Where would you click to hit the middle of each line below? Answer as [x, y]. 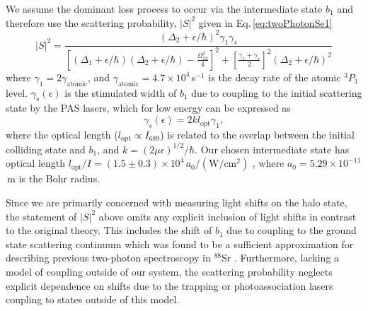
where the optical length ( [62, 134]
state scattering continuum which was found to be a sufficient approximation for [180, 243]
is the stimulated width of [121, 92]
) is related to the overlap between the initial [257, 134]
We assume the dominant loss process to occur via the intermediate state [164, 8]
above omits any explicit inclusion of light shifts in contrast [228, 216]
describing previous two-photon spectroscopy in [108, 258]
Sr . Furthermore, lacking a [281, 258]
